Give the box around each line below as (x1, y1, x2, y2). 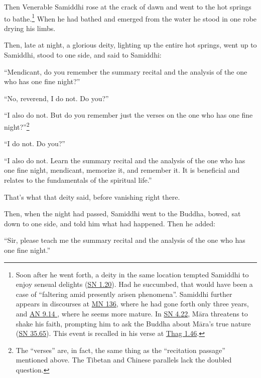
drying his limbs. (4, 23, 56, 33)
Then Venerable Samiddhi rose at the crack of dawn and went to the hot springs (4, 2, 251, 12)
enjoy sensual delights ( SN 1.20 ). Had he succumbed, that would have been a (16, 279, 253, 289)
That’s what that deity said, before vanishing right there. (4, 191, 180, 202)
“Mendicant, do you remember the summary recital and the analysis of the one (4, 66, 247, 77)
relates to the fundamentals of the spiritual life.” (4, 175, 152, 185)
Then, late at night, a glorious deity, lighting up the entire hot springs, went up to (4, 40, 257, 50)
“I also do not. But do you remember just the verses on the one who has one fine (4, 110, 253, 120)
